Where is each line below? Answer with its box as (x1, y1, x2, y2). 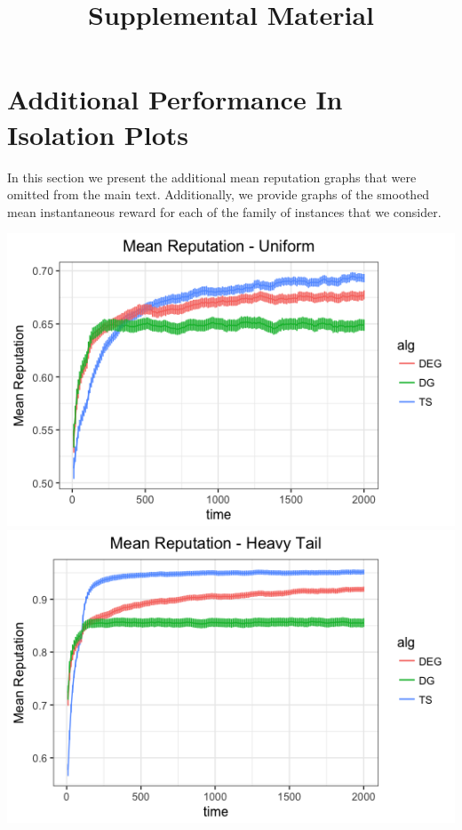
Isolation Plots (7, 116, 189, 152)
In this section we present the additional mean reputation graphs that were (7, 167, 417, 186)
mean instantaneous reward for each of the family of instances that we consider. (7, 202, 442, 221)
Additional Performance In (7, 81, 343, 117)
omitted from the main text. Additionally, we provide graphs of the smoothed (7, 185, 430, 204)
